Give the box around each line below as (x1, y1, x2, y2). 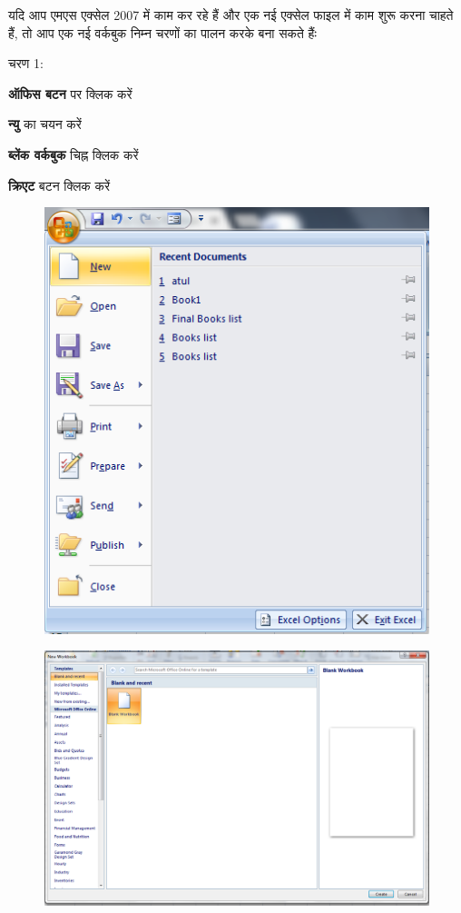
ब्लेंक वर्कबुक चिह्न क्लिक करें (8, 144, 139, 164)
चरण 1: (8, 54, 44, 73)
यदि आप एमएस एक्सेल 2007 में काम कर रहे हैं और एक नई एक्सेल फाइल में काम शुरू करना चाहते (8, 5, 454, 24)
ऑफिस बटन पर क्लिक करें (8, 84, 132, 103)
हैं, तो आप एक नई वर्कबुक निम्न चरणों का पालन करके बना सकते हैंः (8, 23, 317, 42)
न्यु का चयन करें (8, 114, 82, 134)
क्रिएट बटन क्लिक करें (8, 175, 111, 194)
